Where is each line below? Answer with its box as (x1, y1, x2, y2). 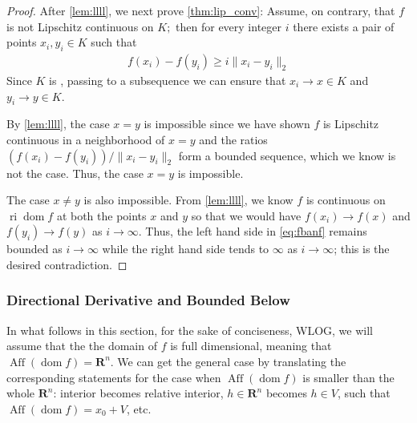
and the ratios (199, 131, 268, 147)
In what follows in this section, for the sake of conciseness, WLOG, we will (6, 321, 373, 338)
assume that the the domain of (6, 337, 157, 354)
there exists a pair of (293, 18, 395, 34)
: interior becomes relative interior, (53, 385, 224, 401)
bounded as (6, 240, 63, 257)
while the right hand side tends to (102, 240, 269, 257)
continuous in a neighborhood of (6, 131, 165, 147)
